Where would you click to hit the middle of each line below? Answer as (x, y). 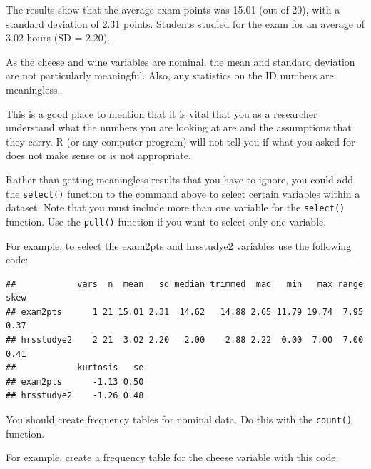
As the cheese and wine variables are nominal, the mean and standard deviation (181, 61)
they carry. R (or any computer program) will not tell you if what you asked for (181, 141)
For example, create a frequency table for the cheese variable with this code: (172, 457)
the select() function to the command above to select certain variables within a (183, 193)
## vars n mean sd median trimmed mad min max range (185, 284)
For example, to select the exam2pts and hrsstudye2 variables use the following (179, 245)
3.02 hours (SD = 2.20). (58, 37)
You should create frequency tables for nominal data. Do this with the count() (179, 419)
